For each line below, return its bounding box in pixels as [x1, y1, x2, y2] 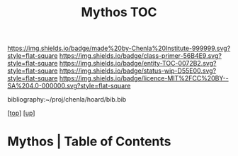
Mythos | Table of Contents [7, 133, 171, 150]
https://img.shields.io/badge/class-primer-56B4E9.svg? [59, 52, 222, 60]
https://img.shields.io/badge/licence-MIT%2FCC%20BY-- [59, 74, 229, 83]
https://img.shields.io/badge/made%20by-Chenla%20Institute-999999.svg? [7, 44, 231, 53]
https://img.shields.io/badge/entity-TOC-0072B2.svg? [59, 59, 217, 68]
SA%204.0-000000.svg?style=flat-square [7, 82, 131, 90]
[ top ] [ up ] [7, 109, 35, 117]
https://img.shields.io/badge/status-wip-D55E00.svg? [59, 66, 217, 75]
